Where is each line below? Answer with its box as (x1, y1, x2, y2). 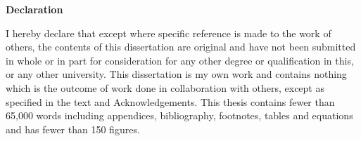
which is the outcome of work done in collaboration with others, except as (6, 80, 324, 95)
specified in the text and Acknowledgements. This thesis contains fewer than (6, 94, 335, 109)
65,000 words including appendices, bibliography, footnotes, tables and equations (6, 108, 353, 123)
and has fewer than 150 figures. (6, 121, 140, 136)
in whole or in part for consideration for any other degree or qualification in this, (6, 53, 354, 67)
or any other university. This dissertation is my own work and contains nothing (6, 67, 347, 81)
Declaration (6, 2, 63, 16)
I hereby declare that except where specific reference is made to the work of (6, 25, 331, 40)
